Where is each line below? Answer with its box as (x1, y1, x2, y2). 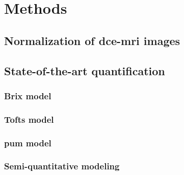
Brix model (4, 89, 51, 102)
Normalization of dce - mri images (4, 32, 180, 48)
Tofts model (4, 113, 54, 125)
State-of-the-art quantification (4, 62, 165, 78)
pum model (4, 136, 51, 149)
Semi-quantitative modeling (4, 160, 120, 172)
